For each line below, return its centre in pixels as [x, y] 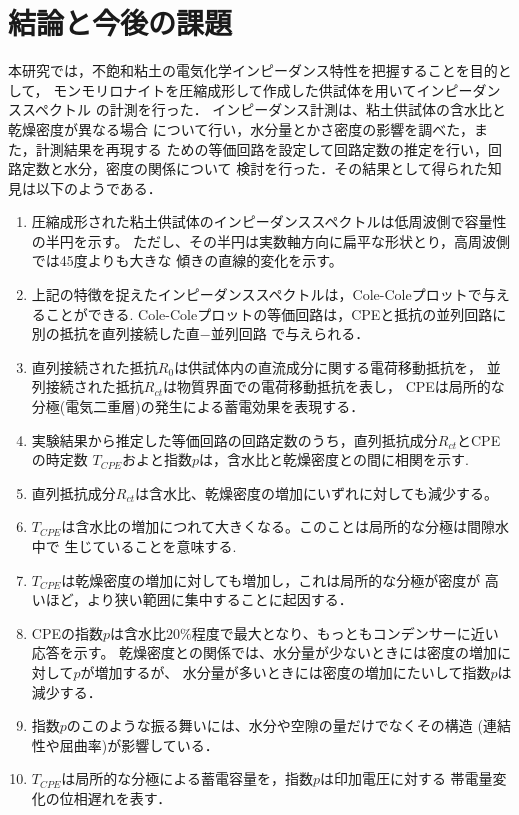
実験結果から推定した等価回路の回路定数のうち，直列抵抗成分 [234, 439]
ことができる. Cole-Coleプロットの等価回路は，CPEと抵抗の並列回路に [276, 313]
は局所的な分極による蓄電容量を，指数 [187, 778]
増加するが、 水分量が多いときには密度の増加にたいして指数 [292, 671]
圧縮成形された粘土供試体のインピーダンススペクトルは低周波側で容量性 [269, 221]
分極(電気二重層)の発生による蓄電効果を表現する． [198, 406]
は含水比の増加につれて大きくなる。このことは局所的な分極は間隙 [278, 526]
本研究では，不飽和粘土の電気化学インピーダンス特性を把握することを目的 [253, 70]
